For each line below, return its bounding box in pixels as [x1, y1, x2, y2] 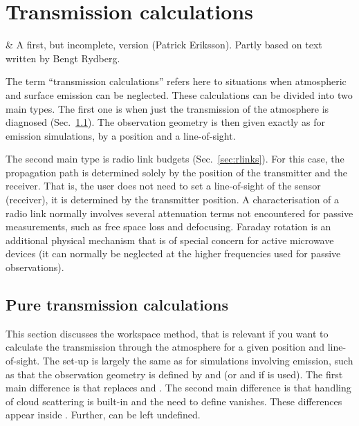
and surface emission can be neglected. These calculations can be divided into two [6, 87, 353, 102]
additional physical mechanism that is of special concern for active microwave [6, 232, 334, 247]
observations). [6, 260, 64, 275]
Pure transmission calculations [6, 294, 229, 315]
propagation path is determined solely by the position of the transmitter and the [6, 165, 348, 179]
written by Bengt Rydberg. [6, 50, 120, 65]
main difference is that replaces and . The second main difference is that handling [6, 380, 351, 395]
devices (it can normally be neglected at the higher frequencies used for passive [6, 246, 341, 261]
